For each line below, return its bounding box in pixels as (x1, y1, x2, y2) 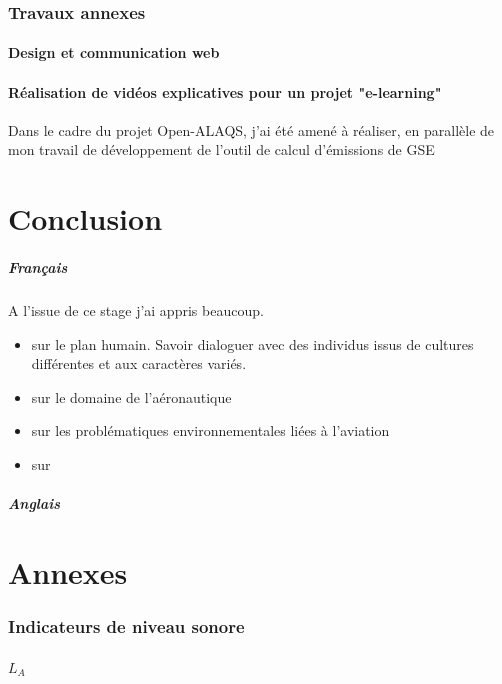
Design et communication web (8, 42, 220, 63)
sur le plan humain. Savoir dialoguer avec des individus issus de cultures (31, 333, 474, 354)
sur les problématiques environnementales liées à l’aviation (31, 420, 390, 441)
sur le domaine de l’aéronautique (31, 386, 232, 407)
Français (8, 256, 68, 277)
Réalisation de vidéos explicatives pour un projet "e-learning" (8, 81, 442, 102)
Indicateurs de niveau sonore (8, 614, 245, 638)
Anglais (8, 493, 61, 514)
